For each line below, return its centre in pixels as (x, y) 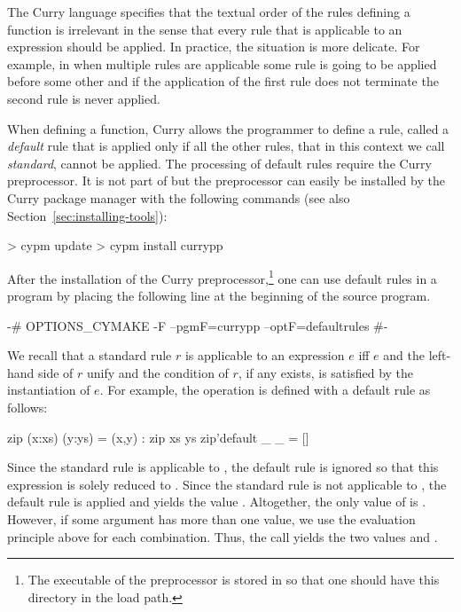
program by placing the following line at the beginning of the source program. (219, 295)
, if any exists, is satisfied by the (326, 372)
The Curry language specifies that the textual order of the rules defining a (209, 12)
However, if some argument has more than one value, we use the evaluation (211, 518)
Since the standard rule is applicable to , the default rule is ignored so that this (223, 467)
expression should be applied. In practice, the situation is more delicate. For (214, 47)
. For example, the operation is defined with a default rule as (265, 390)
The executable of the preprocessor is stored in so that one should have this (234, 580)
